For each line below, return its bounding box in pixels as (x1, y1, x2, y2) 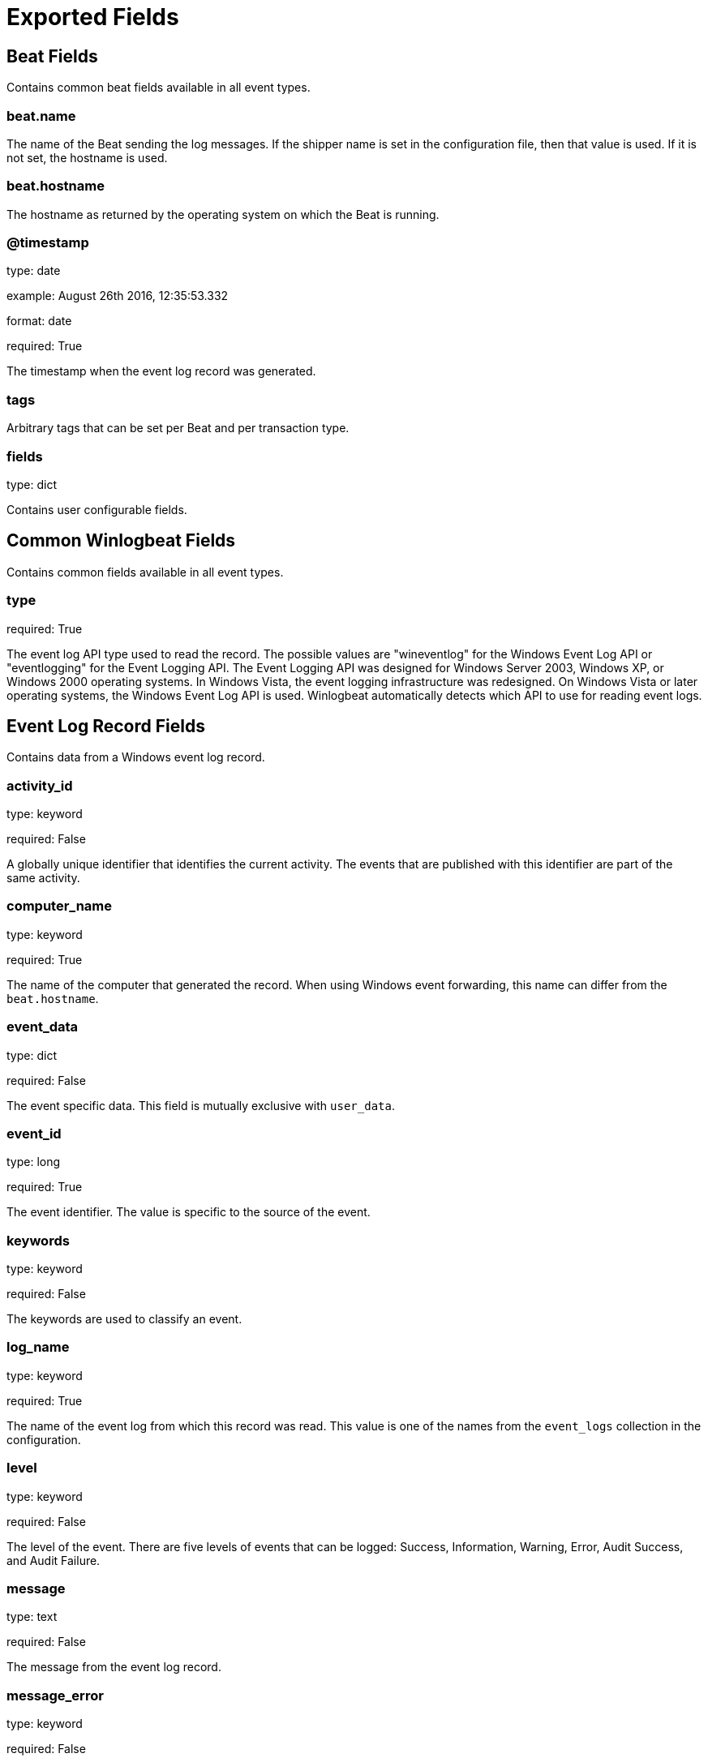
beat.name (6, 107, 76, 124)
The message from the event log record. (6, 1660, 221, 1674)
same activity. (6, 871, 80, 885)
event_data (6, 1018, 79, 1035)
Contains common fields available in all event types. (6, 564, 284, 579)
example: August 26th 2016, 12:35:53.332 (6, 289, 229, 303)
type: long (6, 1155, 61, 1169)
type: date (6, 264, 61, 278)
